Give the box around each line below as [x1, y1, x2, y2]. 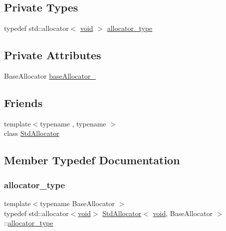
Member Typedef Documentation [4, 152, 180, 168]
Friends [4, 95, 43, 110]
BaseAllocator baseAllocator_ [4, 71, 96, 81]
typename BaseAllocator [40, 198, 115, 208]
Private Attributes [4, 47, 101, 63]
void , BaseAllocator [153, 208, 213, 218]
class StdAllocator [4, 128, 59, 138]
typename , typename [40, 118, 106, 128]
